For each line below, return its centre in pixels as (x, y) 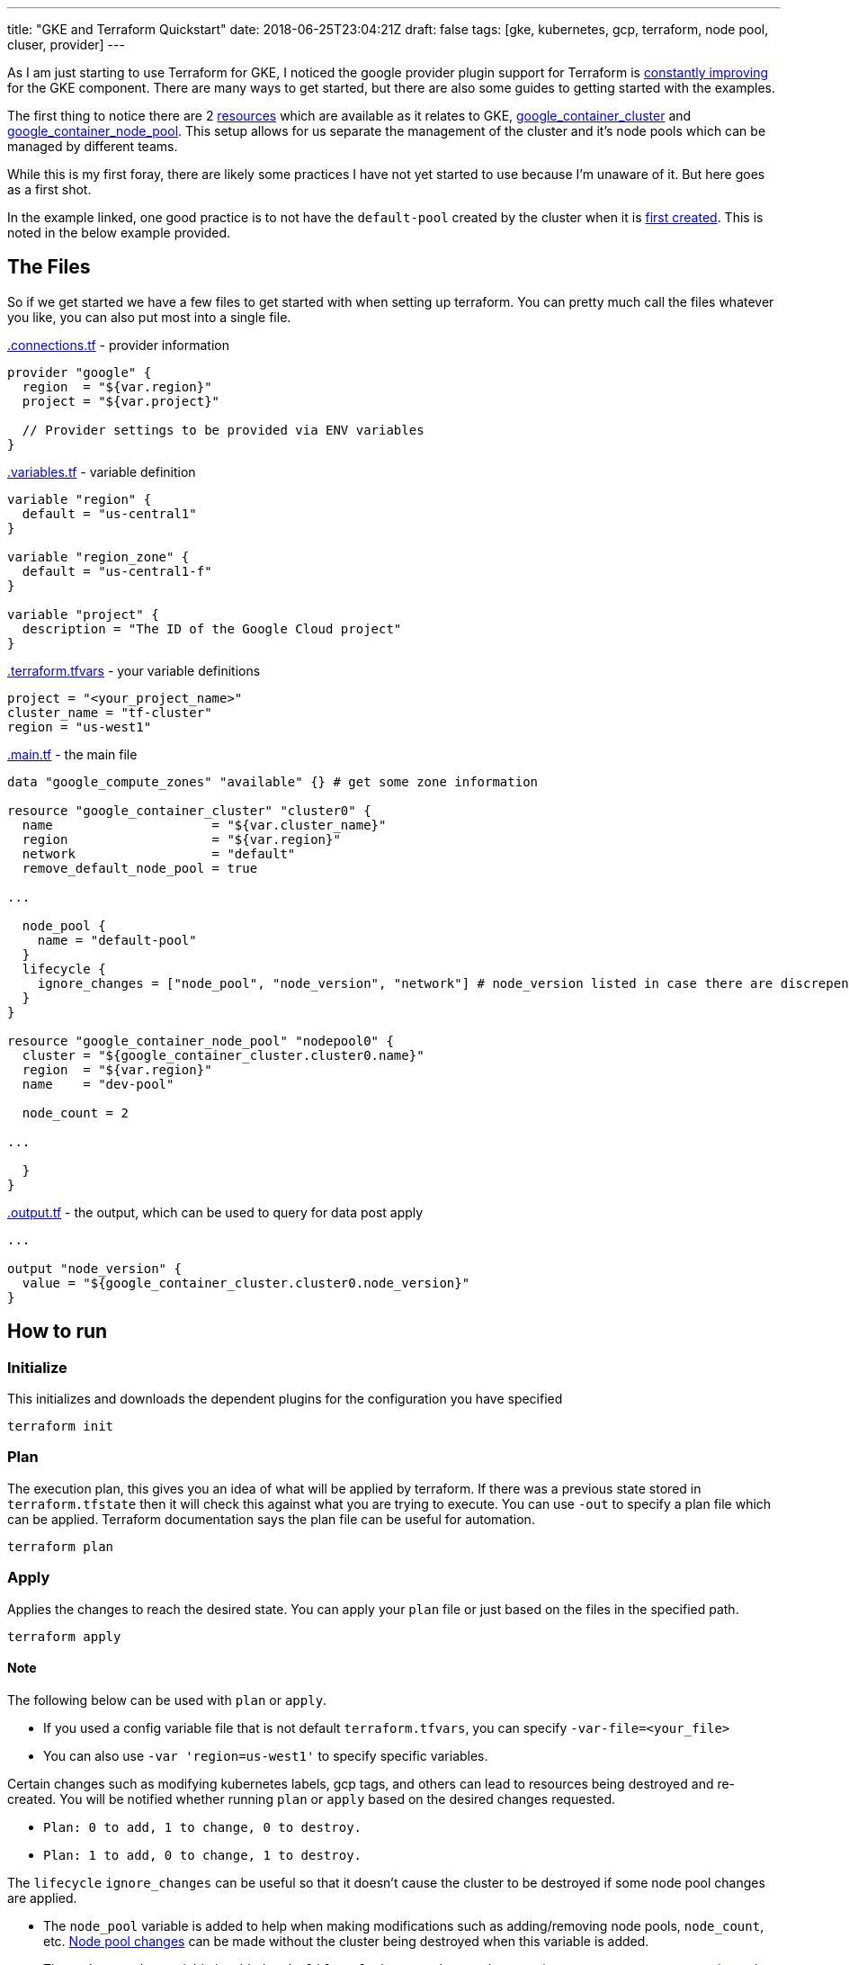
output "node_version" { (94, 1268)
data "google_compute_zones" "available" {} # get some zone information (273, 781)
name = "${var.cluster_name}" (204, 825)
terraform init (61, 1427)
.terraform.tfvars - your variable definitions (134, 670)
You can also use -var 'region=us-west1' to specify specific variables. (266, 1755)
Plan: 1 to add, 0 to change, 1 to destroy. (203, 1855)
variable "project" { (83, 614)
